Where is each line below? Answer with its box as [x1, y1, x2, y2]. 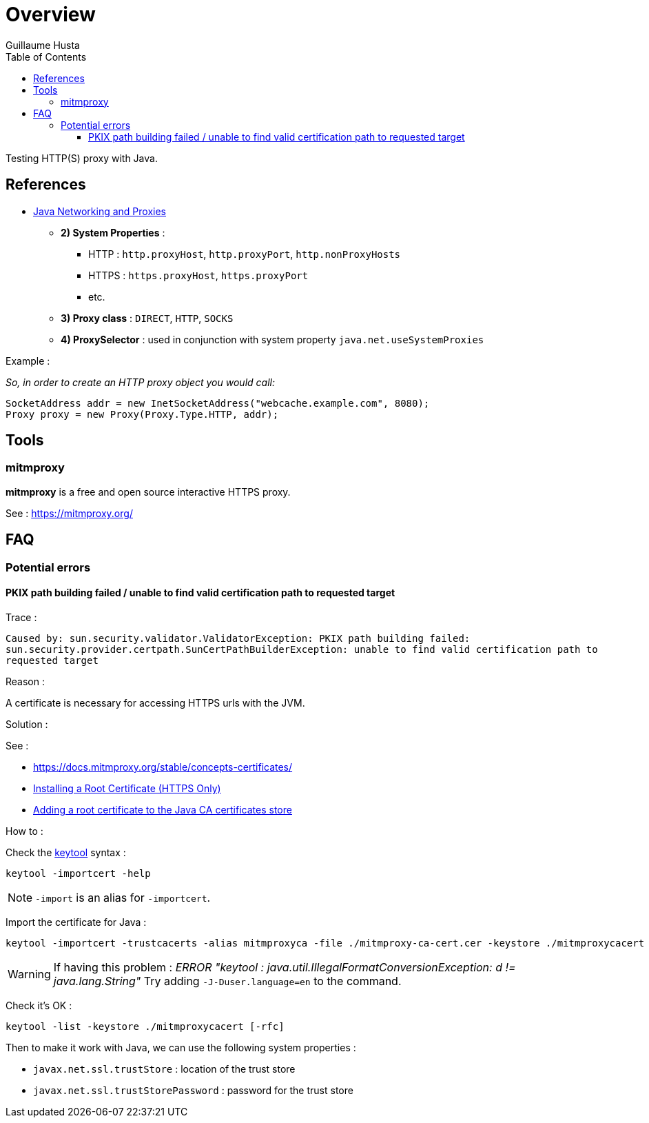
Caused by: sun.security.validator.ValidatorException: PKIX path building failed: [6, 632, 471, 644]
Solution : [6, 718, 48, 730]
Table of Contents [6, 50, 87, 63]
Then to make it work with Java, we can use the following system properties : [6, 1041, 356, 1053]
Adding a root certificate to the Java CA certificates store [33, 803, 292, 816]
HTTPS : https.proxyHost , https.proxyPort [88, 269, 309, 281]
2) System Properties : [61, 226, 165, 239]
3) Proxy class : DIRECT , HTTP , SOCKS [61, 312, 234, 324]
